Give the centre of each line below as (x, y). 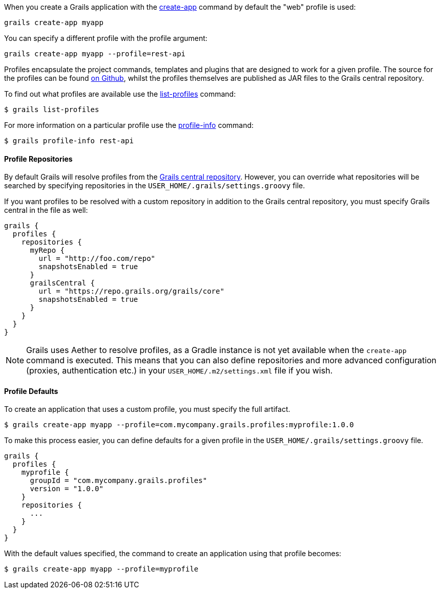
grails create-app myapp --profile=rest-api (95, 54)
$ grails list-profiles (52, 109)
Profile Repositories (38, 159)
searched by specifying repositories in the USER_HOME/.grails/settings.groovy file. (155, 186)
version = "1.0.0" (67, 489)
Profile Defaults (31, 391)
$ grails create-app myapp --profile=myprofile (101, 569)
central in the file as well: (46, 210)
